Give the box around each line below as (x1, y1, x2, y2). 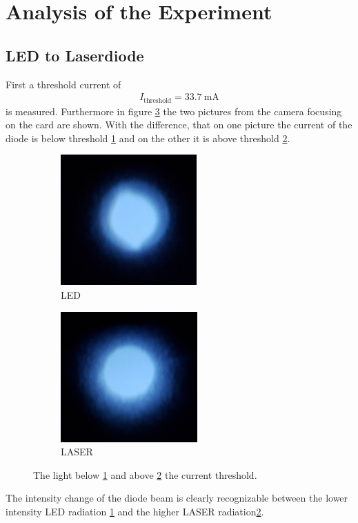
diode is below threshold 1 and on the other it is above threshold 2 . (6, 130, 290, 145)
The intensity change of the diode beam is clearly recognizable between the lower (6, 491, 348, 505)
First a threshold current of (6, 77, 121, 91)
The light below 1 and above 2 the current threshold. (33, 467, 257, 482)
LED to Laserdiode (6, 44, 144, 66)
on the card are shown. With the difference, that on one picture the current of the (6, 117, 352, 132)
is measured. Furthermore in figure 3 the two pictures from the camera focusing (6, 103, 342, 118)
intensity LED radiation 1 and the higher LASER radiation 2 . (6, 504, 264, 518)
